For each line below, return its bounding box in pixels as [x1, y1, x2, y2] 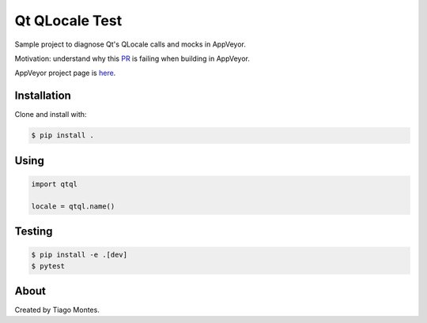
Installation [14, 89, 71, 103]
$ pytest [31, 261, 66, 270]
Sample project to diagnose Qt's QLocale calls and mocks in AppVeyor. [14, 39, 247, 49]
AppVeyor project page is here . [14, 68, 116, 78]
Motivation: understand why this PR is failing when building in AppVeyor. [14, 54, 251, 63]
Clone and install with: [14, 110, 87, 119]
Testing [14, 225, 53, 238]
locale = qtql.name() [31, 201, 115, 211]
